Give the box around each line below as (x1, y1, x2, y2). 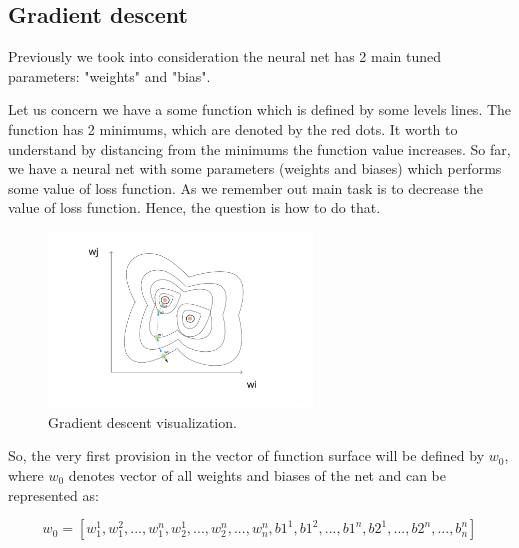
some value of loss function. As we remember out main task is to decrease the (8, 177, 484, 198)
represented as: (8, 484, 99, 505)
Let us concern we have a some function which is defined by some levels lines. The (8, 99, 512, 120)
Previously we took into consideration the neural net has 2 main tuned (8, 46, 442, 67)
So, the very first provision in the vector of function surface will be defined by (8, 445, 485, 466)
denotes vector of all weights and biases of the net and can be (68, 464, 447, 485)
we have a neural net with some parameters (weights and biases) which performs (8, 158, 502, 179)
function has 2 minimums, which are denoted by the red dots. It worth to (8, 118, 458, 139)
